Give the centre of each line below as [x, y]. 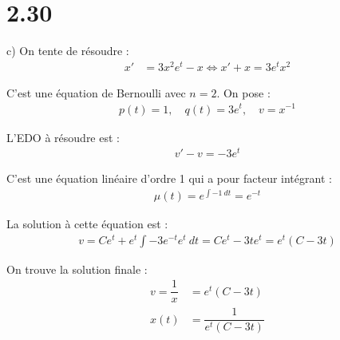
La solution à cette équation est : [87, 223]
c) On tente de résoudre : [68, 51]
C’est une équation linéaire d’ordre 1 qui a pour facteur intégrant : [169, 178]
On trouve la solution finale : [77, 269]
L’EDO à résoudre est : [63, 137]
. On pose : [243, 92]
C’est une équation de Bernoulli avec [96, 92]
